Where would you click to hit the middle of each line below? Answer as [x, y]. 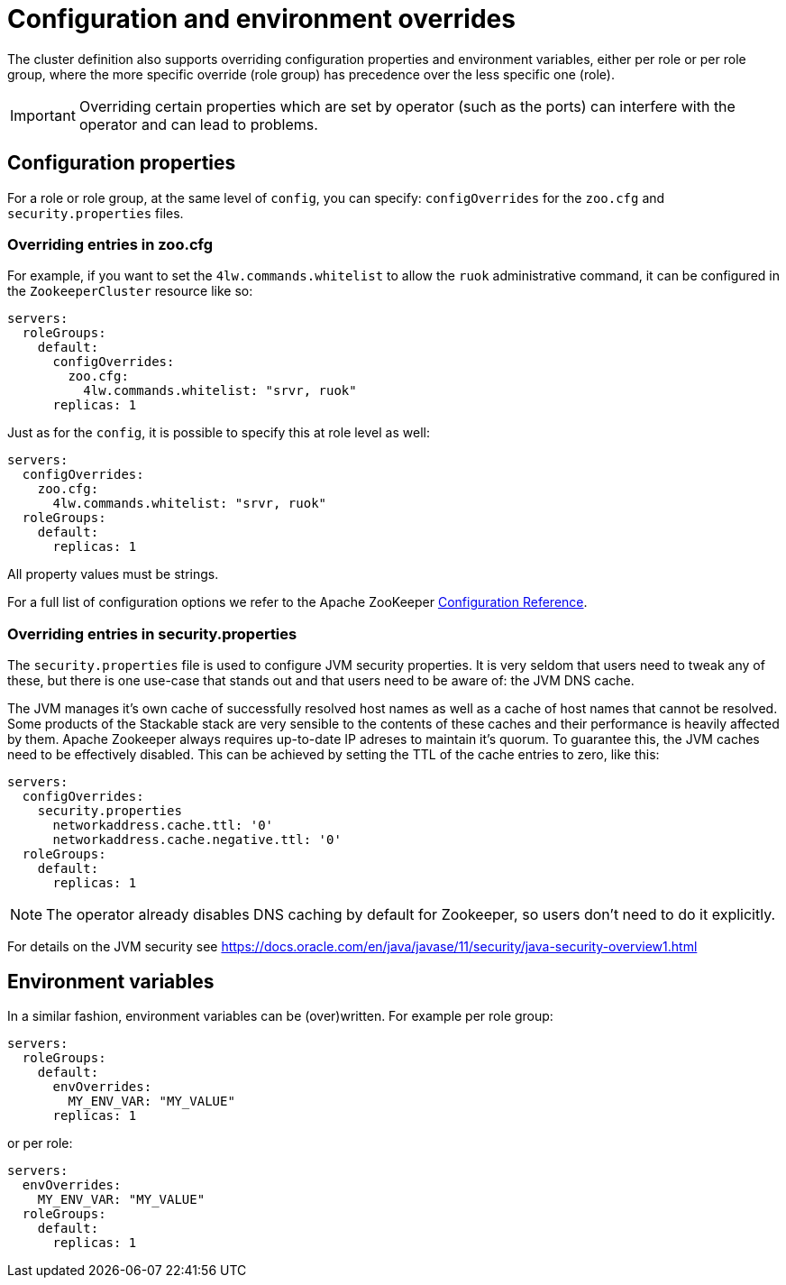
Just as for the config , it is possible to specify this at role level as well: [219, 433]
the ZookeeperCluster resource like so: [130, 291]
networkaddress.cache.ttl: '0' [163, 826]
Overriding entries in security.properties [152, 633]
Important [43, 115]
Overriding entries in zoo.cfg [110, 244]
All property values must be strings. [113, 574]
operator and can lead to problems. [198, 124]
